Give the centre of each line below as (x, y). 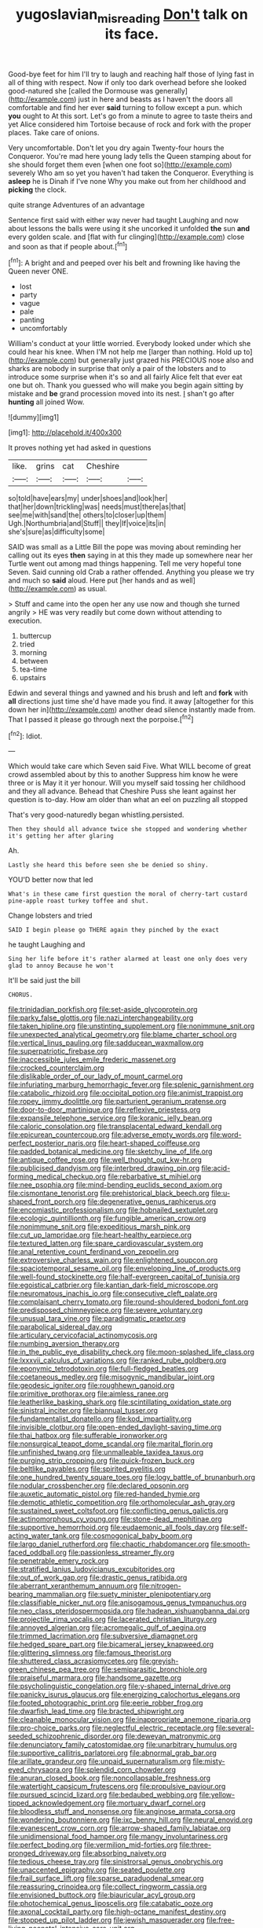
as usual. (93, 589)
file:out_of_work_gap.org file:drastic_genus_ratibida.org (98, 1577)
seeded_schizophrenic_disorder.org (66, 1736)
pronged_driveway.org (44, 1853)
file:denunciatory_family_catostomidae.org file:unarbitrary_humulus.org (122, 1745)
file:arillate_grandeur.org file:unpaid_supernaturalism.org (99, 1761)
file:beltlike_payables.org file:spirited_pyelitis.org (87, 1469)
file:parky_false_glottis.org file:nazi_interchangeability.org (101, 1018)
